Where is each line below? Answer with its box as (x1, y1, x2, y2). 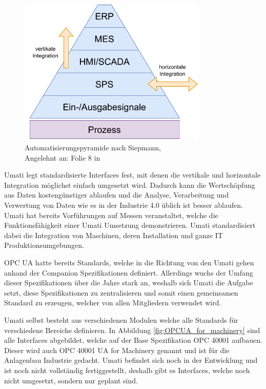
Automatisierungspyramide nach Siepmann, (25, 142, 161, 153)
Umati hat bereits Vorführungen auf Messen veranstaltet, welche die (4, 209, 218, 220)
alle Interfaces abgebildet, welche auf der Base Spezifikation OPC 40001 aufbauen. (4, 335, 262, 345)
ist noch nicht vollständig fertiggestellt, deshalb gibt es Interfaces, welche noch (4, 364, 250, 375)
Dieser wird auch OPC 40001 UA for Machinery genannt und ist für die (4, 344, 230, 355)
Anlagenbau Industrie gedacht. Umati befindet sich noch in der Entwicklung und (4, 355, 258, 365)
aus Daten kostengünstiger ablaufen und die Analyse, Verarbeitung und (4, 189, 229, 200)
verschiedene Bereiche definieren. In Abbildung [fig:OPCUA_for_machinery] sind (4, 324, 260, 335)
